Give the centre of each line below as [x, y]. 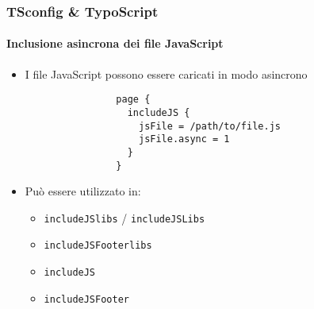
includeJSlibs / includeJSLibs [124, 217]
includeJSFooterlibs [98, 246]
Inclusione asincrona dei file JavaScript [115, 43]
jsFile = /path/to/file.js [209, 126]
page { [133, 100]
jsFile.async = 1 [184, 139]
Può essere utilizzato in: [83, 191]
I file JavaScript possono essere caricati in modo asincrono [166, 73]
